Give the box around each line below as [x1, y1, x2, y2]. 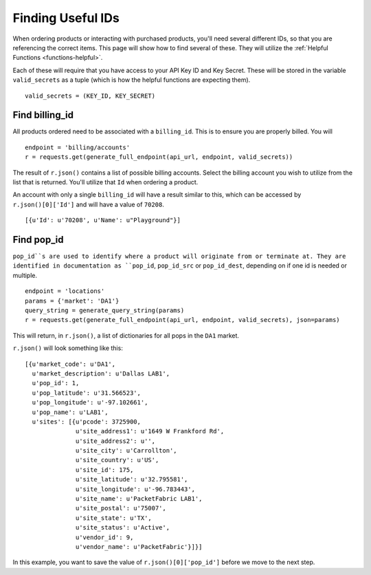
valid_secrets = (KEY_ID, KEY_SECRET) [25, 91, 156, 100]
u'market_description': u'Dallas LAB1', [32, 369, 170, 378]
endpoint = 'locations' [25, 287, 105, 295]
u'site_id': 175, [76, 466, 134, 474]
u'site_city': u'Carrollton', [76, 447, 178, 455]
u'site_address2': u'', [76, 437, 156, 445]
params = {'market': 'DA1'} [25, 296, 120, 305]
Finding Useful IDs [12, 10, 120, 25]
